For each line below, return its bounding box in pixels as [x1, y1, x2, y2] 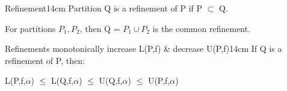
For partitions [5, 22, 56, 34]
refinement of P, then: [5, 54, 85, 66]
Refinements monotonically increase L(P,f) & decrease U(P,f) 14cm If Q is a [5, 42, 282, 55]
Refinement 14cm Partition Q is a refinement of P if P [5, 2, 203, 14]
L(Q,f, [51, 74, 74, 87]
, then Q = [79, 22, 120, 34]
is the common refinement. [152, 22, 251, 34]
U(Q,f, [99, 74, 123, 87]
